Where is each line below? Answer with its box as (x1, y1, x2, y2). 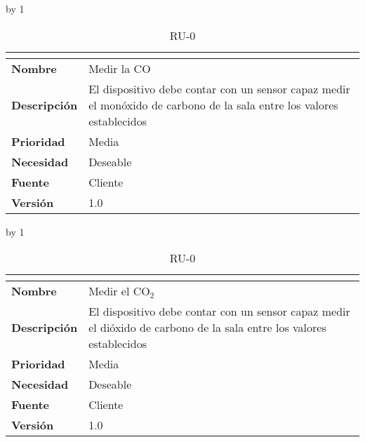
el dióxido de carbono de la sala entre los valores (88, 319, 326, 336)
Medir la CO (88, 60, 151, 76)
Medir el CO (88, 283, 150, 300)
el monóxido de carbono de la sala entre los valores (88, 96, 338, 113)
